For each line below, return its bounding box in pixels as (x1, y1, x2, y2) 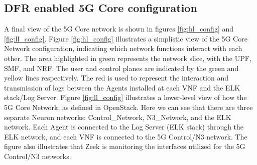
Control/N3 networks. (4, 150, 71, 161)
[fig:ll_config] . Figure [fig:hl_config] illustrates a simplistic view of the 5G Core (4, 33, 247, 43)
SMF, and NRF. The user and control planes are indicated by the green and (4, 62, 239, 73)
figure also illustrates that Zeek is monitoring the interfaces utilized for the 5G (4, 141, 245, 151)
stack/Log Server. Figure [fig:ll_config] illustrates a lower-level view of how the (4, 92, 247, 102)
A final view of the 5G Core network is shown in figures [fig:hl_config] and (4, 23, 234, 34)
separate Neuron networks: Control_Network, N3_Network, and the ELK (4, 111, 231, 122)
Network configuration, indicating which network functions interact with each (4, 43, 242, 53)
